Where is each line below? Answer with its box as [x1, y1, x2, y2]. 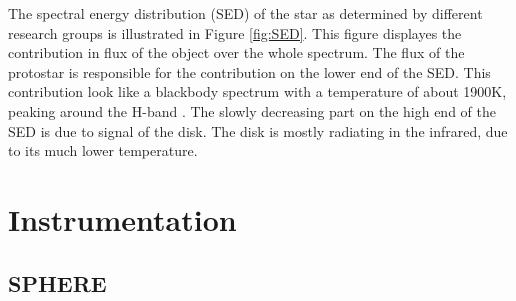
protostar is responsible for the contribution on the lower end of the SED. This [8, 61, 491, 82]
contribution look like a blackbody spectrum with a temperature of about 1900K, [8, 81, 507, 102]
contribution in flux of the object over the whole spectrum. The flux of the [8, 42, 465, 63]
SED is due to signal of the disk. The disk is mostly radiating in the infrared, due [8, 120, 508, 141]
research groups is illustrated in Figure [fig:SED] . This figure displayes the [8, 22, 462, 43]
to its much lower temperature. [8, 140, 198, 161]
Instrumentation [8, 198, 237, 239]
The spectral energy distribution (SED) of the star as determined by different [8, 3, 483, 23]
